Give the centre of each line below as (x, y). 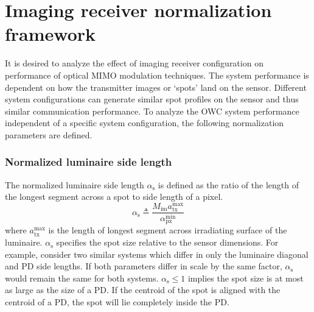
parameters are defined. (49, 134)
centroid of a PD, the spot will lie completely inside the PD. (117, 302)
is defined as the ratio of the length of (228, 184)
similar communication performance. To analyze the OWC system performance (152, 111)
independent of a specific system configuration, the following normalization (145, 123)
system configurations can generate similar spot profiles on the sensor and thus (152, 99)
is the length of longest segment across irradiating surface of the (168, 230)
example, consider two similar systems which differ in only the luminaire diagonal (157, 254)
